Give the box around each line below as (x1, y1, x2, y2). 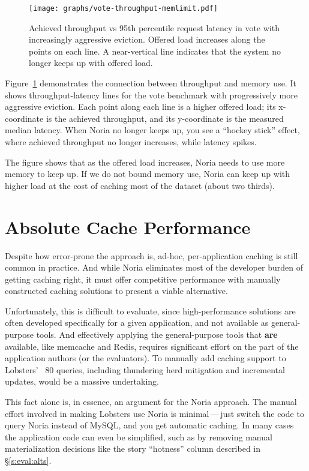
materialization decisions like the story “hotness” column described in (5, 442, 261, 455)
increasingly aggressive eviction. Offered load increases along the (29, 33, 265, 46)
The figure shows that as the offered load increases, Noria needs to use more (5, 155, 285, 168)
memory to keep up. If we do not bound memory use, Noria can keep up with (5, 167, 290, 180)
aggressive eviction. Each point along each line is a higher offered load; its (5, 100, 276, 113)
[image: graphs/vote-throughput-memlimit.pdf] (29, 4, 218, 13)
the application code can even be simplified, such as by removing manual (5, 430, 272, 443)
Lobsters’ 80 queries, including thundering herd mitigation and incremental (5, 363, 285, 376)
